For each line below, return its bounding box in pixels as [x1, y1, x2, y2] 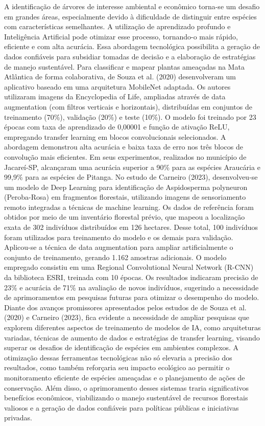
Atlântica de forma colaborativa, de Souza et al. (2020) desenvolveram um [4, 71, 236, 82]
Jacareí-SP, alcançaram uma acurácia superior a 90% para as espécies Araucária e [4, 161, 260, 172]
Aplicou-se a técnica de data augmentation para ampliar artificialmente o [4, 242, 233, 252]
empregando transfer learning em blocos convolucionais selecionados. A [4, 131, 226, 142]
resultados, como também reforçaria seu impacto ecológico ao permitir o [4, 362, 230, 373]
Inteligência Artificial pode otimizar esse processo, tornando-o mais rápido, [4, 31, 238, 41]
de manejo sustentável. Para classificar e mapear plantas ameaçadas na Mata [4, 61, 245, 72]
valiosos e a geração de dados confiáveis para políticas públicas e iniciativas [4, 402, 239, 413]
